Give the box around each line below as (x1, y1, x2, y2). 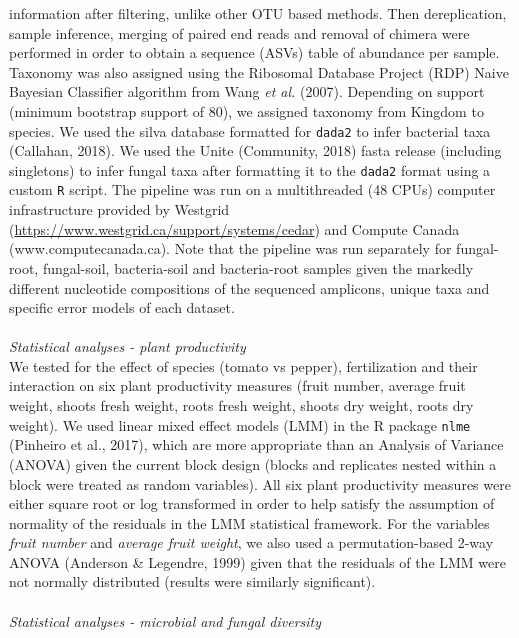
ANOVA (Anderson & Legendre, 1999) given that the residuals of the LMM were (9, 551, 506, 572)
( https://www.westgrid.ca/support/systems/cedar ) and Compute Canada (9, 218, 460, 239)
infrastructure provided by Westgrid (9, 199, 230, 220)
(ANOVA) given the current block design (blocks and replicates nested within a (9, 453, 497, 474)
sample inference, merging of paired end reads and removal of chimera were (9, 22, 470, 43)
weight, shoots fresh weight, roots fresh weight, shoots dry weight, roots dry (9, 395, 474, 416)
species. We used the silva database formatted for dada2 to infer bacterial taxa (9, 120, 491, 141)
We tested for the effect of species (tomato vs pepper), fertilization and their (9, 355, 478, 376)
